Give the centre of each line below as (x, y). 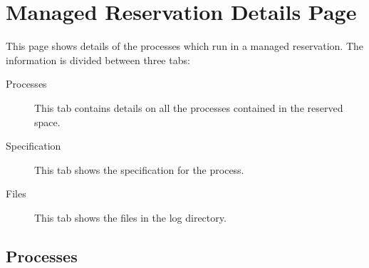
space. (47, 122)
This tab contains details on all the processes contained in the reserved (189, 107)
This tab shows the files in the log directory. (130, 217)
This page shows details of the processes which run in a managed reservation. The (184, 46)
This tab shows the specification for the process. (139, 169)
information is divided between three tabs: (98, 60)
